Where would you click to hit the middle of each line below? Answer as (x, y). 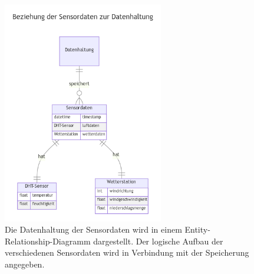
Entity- (197, 229)
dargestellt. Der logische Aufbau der (158, 241)
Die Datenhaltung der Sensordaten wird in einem (93, 229)
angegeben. (25, 264)
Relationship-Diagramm (48, 241)
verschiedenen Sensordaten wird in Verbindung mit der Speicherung (127, 252)
